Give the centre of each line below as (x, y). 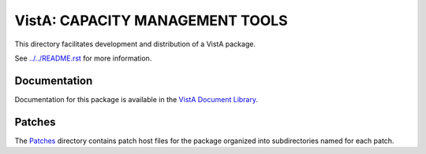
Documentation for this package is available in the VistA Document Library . (136, 99)
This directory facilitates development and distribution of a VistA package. (135, 44)
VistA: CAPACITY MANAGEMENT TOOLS (151, 20)
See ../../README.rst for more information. (83, 58)
